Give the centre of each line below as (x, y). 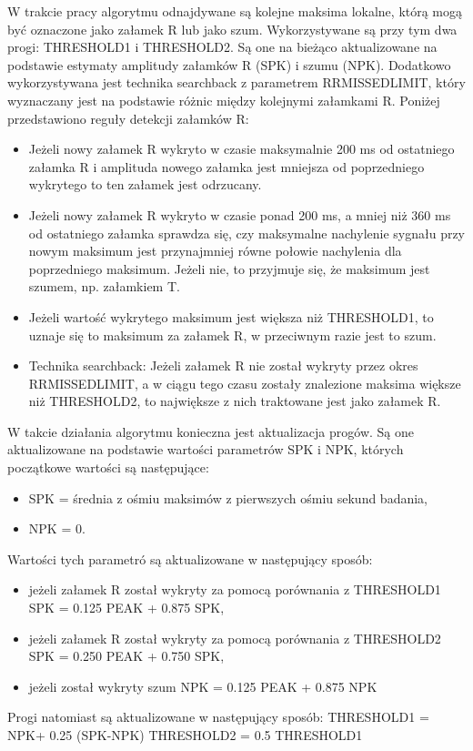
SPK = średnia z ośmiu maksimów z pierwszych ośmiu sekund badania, (228, 497)
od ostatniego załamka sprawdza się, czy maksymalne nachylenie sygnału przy (247, 233)
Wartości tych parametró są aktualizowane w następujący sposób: (190, 558)
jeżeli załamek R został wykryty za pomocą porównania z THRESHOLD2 (235, 638)
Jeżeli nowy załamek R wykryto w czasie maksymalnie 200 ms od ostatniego (242, 149)
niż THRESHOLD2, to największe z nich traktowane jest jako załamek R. (235, 401)
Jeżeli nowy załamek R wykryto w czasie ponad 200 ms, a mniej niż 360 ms (240, 214)
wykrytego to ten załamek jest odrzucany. (145, 184)
